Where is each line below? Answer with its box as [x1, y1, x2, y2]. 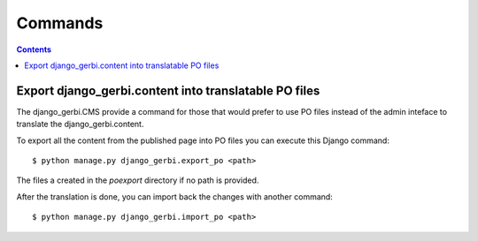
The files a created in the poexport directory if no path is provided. [16, 175, 259, 185]
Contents [16, 44, 52, 55]
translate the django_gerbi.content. [16, 119, 144, 130]
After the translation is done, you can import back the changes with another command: [16, 191, 334, 202]
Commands [16, 13, 104, 33]
